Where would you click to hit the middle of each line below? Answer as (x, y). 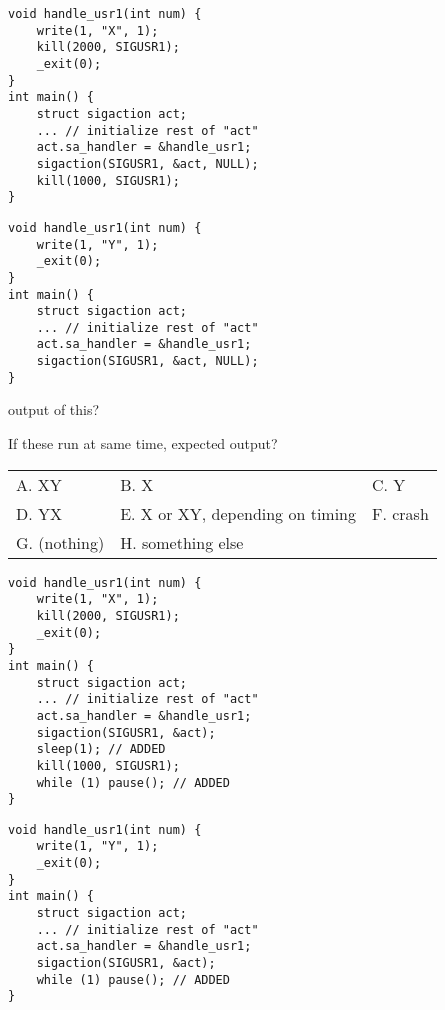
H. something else (182, 542)
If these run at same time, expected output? (143, 443)
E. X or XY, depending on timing (238, 513)
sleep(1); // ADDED (101, 749)
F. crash (400, 513)
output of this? (54, 409)
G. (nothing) (60, 542)
